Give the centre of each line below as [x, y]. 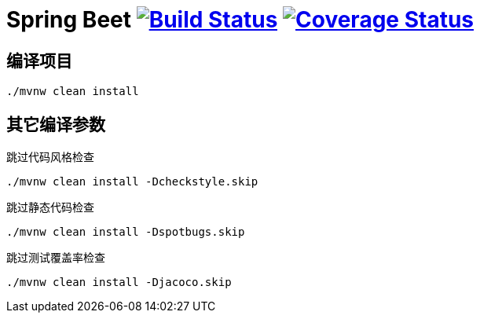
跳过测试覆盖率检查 [56, 258]
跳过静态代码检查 [50, 207]
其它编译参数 [56, 124]
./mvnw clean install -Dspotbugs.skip [126, 232]
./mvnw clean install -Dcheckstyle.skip [132, 182]
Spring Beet [69, 20]
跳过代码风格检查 [50, 157]
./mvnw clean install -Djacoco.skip [119, 282]
